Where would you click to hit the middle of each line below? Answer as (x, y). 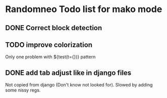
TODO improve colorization (49, 44)
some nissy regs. (23, 90)
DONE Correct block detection (54, 28)
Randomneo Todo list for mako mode (84, 9)
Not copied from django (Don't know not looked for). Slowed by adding (79, 85)
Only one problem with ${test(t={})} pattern (50, 57)
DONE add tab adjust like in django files (68, 73)
